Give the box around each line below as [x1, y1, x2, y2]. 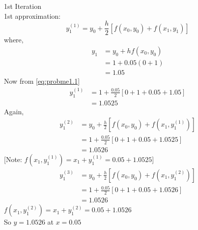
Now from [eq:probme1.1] [4, 75, 80, 86]
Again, [4, 106, 24, 116]
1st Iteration [4, 1, 41, 11]
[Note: [4, 154, 22, 164]
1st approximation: [4, 10, 61, 21]
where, [4, 34, 24, 45]
